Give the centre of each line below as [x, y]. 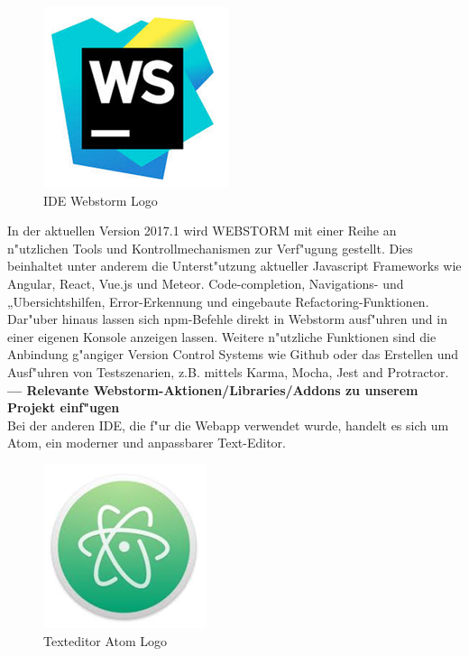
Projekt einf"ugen [64, 407]
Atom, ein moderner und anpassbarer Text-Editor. [147, 443]
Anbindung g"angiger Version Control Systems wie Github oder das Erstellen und [233, 354]
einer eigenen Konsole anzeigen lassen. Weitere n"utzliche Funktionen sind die [222, 336]
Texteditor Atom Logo [106, 640]
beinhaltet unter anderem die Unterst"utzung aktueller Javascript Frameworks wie [234, 266]
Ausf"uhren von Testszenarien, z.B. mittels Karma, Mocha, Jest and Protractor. [228, 371]
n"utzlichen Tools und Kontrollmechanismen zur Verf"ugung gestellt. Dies [210, 248]
